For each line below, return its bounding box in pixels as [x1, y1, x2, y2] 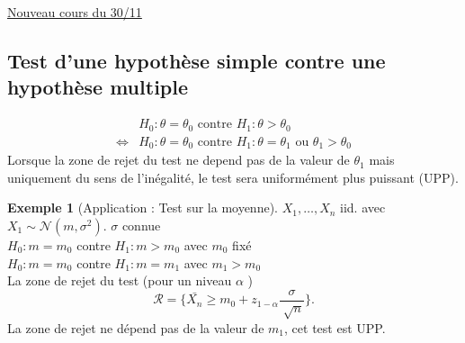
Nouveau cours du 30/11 [7, 3, 142, 21]
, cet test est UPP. [284, 318, 386, 337]
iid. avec [340, 198, 386, 217]
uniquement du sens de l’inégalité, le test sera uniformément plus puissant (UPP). [7, 167, 459, 186]
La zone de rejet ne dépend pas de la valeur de [7, 318, 264, 337]
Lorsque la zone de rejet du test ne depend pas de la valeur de [7, 150, 350, 169]
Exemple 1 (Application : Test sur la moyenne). [7, 198, 278, 217]
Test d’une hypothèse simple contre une [7, 46, 386, 74]
